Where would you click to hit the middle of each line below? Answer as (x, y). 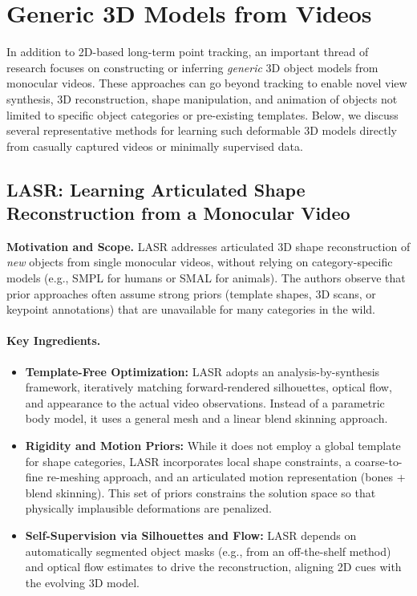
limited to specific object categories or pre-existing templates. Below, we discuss (202, 114)
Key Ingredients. (54, 341)
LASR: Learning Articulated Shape (156, 189)
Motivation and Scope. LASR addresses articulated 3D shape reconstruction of (208, 246)
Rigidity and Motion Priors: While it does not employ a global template (213, 446)
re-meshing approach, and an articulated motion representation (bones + (226, 477)
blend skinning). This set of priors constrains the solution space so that (200, 492)
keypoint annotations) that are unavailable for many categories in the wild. (191, 309)
